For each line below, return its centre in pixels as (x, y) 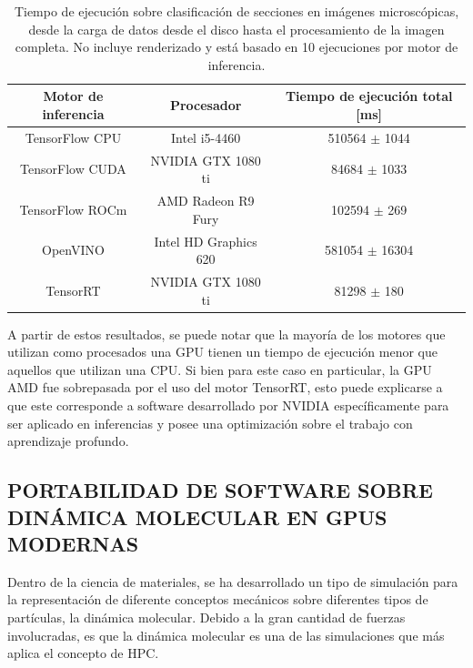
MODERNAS (73, 543)
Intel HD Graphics (206, 241)
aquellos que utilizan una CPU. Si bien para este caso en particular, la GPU (220, 369)
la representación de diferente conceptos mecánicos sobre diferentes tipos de (218, 599)
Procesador (206, 105)
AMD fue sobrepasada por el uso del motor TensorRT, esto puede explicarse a (225, 387)
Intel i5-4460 (206, 137)
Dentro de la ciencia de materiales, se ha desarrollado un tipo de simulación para (233, 581)
